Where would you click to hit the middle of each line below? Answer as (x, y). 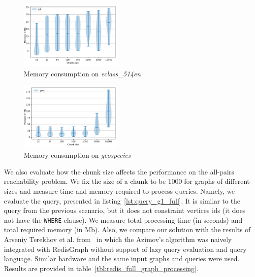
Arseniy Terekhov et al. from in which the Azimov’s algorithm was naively (118, 239)
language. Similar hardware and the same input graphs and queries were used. (122, 259)
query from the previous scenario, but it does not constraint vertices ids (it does (125, 210)
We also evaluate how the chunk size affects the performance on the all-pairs (119, 171)
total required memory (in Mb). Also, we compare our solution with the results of (127, 229)
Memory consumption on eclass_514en (82, 73)
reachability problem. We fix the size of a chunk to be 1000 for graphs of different (127, 181)
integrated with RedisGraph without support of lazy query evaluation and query (125, 249)
